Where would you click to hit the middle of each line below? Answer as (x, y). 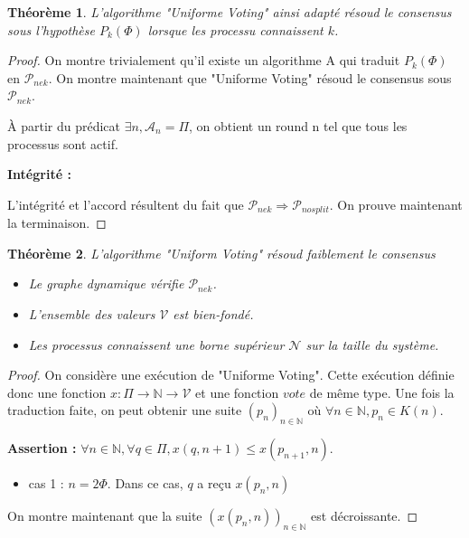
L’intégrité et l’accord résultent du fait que (126, 204)
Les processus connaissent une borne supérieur (156, 344)
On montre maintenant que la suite (105, 516)
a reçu (214, 483)
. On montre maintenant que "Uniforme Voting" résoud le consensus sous (250, 77)
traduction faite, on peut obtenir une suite (125, 410)
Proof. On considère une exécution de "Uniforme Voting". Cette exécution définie (231, 375)
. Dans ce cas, (145, 483)
